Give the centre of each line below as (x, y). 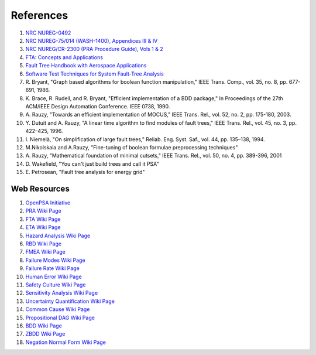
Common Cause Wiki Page (58, 309)
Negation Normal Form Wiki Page (66, 342)
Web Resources (40, 189)
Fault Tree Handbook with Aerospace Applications (86, 66)
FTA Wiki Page (43, 219)
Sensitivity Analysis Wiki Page (62, 293)
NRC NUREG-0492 (48, 33)
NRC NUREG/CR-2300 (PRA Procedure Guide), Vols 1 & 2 (94, 49)
